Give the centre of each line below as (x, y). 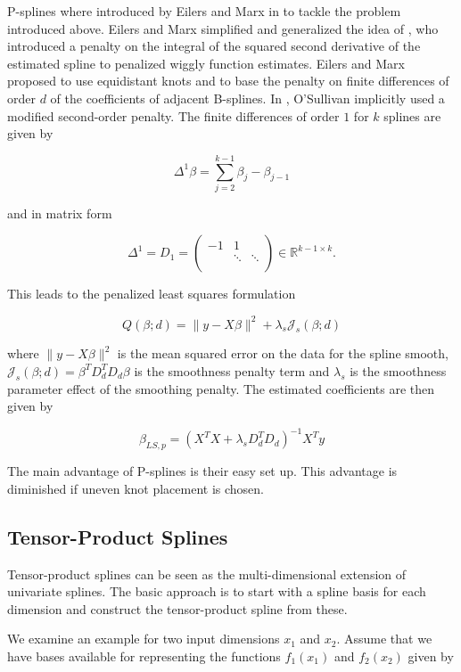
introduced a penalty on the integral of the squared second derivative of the (214, 46)
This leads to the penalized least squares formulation (152, 294)
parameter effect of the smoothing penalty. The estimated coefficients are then (221, 388)
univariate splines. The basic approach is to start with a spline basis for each (217, 591)
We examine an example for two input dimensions (144, 639)
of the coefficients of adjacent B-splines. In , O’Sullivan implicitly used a (247, 98)
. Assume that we (384, 639)
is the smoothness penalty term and (232, 370)
